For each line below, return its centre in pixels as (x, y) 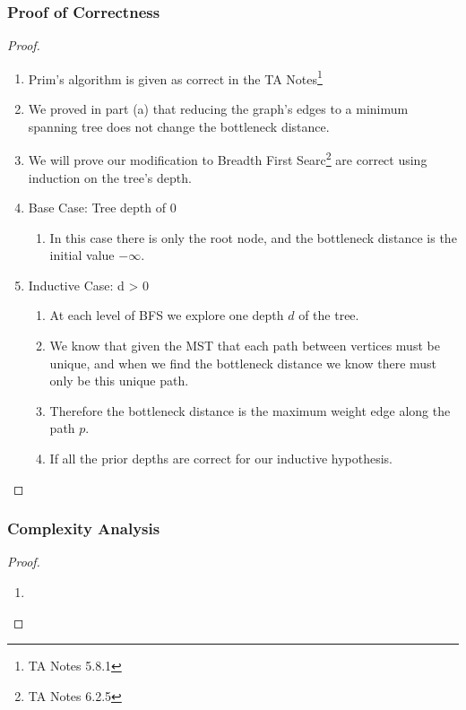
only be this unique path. (119, 381)
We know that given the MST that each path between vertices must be (245, 346)
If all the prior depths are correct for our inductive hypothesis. (221, 459)
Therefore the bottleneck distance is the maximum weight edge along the (250, 410)
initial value (82, 255)
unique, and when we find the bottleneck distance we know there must (243, 363)
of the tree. (329, 315)
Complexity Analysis (84, 528)
